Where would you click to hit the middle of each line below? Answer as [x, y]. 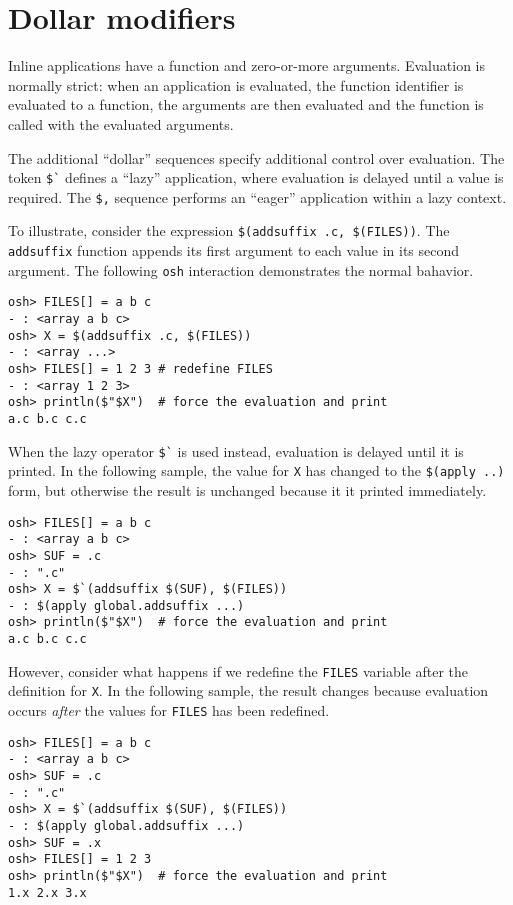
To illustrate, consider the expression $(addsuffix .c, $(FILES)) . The [229, 230]
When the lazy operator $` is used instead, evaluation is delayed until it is [236, 450]
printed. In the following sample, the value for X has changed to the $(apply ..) [256, 470]
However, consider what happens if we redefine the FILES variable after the [238, 670]
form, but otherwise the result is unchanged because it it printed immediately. [247, 489]
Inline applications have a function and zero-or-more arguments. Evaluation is [246, 65]
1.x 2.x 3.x [47, 892]
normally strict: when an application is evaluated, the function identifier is [236, 84]
